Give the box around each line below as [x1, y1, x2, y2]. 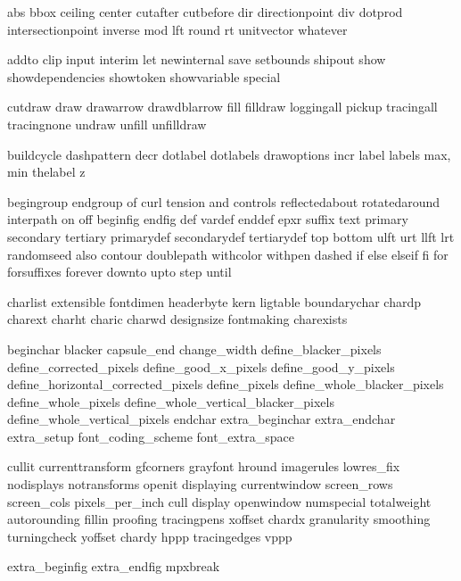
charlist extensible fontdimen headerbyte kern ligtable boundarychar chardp [7, 292, 422, 311]
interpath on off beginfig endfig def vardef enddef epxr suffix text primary [7, 210, 408, 228]
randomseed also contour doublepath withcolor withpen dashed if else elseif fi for [7, 245, 449, 263]
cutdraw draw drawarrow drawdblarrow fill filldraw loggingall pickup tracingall [7, 97, 438, 116]
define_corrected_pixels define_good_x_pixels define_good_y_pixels [7, 357, 395, 376]
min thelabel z [7, 162, 86, 181]
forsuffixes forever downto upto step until [7, 262, 232, 281]
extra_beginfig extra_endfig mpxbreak [7, 557, 220, 576]
